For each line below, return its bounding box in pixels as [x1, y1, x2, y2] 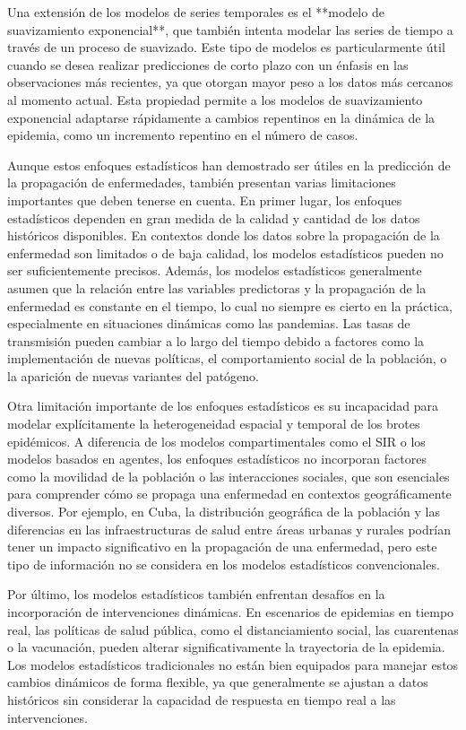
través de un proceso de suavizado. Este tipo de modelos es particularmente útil [7, 38, 445, 56]
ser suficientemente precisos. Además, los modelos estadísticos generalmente [7, 261, 422, 280]
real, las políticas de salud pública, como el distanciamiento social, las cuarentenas [7, 620, 459, 639]
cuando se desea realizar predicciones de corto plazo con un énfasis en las [7, 55, 409, 74]
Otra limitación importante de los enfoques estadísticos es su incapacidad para [7, 396, 438, 415]
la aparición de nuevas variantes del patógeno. [7, 366, 260, 385]
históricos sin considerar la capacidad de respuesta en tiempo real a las [7, 690, 396, 708]
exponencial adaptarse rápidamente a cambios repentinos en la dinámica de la [7, 108, 436, 126]
